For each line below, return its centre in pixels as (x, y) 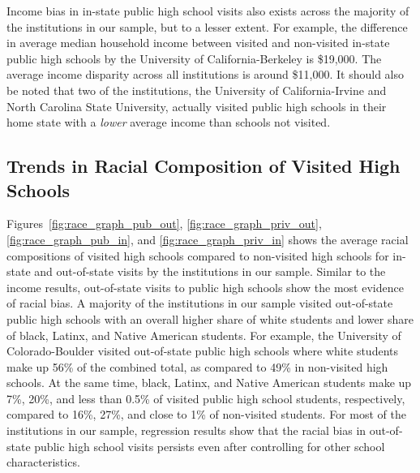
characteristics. (43, 462)
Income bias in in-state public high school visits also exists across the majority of (208, 11)
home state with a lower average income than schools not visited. (169, 122)
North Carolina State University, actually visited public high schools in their (197, 106)
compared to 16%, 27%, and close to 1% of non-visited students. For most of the (206, 414)
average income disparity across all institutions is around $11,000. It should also (205, 74)
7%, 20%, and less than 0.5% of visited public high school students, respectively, (206, 398)
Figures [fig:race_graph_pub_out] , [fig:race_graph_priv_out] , (164, 224)
